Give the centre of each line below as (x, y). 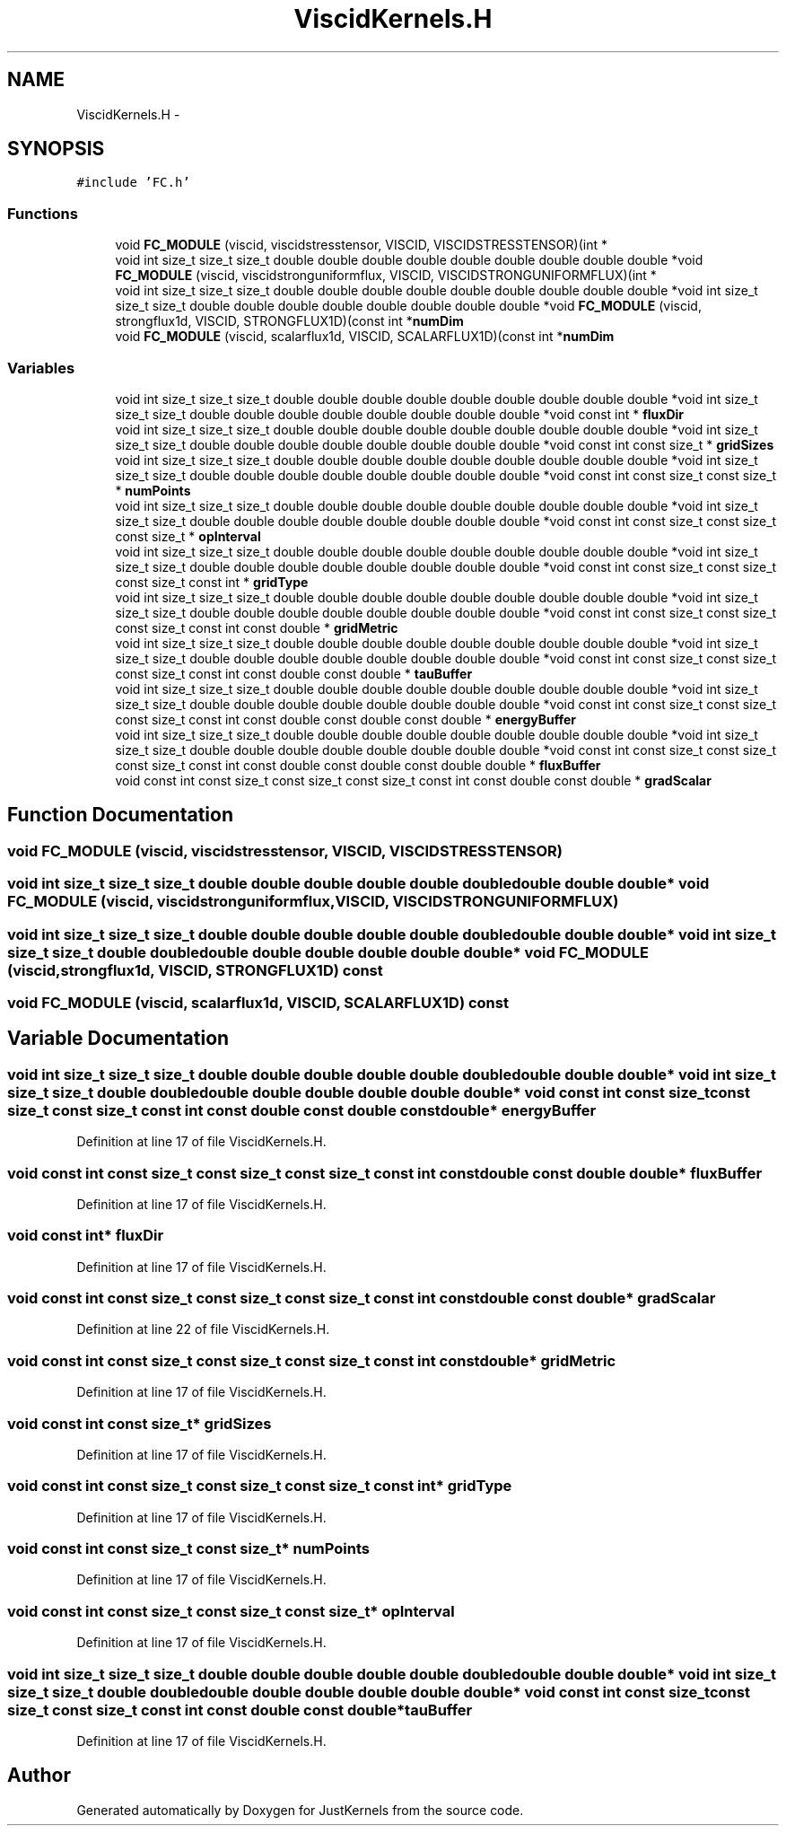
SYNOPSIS (56, 149)
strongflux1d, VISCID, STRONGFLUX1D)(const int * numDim (289, 321)
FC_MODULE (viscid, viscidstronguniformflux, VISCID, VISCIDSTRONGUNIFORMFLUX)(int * (386, 276)
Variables (41, 368)
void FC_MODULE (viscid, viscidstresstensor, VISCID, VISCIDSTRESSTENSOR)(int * (361, 245)
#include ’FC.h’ (133, 183)
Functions (43, 213)
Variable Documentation (118, 1039)
